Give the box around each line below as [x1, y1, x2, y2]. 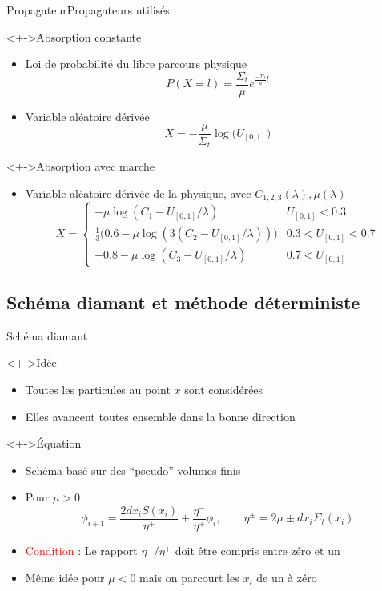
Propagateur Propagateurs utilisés [6, 2, 170, 18]
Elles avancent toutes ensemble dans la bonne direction [25, 408, 296, 424]
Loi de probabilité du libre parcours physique [25, 55, 247, 72]
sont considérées [184, 380, 263, 397]
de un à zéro [256, 569, 317, 585]
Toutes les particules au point [25, 380, 171, 397]
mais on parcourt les [139, 569, 239, 585]
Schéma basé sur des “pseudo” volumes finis [25, 461, 241, 478]
